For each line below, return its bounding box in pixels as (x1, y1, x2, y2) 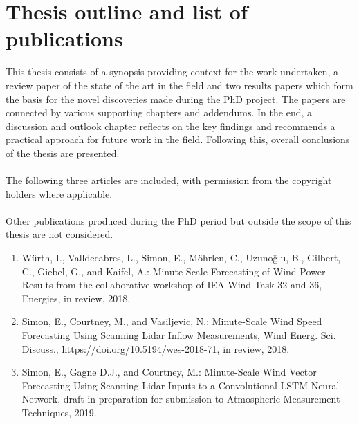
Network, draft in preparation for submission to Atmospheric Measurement (21, 391, 340, 406)
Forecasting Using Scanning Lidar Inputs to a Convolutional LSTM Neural (21, 378, 340, 392)
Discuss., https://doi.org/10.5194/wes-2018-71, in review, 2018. (21, 341, 290, 356)
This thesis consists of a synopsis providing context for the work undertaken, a (6, 64, 339, 79)
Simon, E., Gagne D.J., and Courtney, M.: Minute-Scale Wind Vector (21, 365, 317, 379)
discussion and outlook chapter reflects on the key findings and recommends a (6, 118, 335, 133)
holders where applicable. (6, 186, 113, 201)
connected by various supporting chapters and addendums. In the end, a (6, 105, 313, 120)
